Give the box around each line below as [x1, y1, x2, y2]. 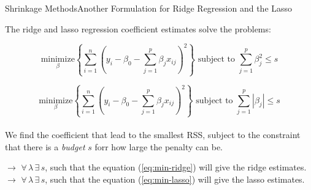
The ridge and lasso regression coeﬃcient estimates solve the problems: [5, 22, 271, 35]
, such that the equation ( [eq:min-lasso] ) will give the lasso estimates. [45, 173, 305, 185]
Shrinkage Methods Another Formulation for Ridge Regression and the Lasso [5, 2, 293, 14]
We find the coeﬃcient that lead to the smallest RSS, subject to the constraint [5, 128, 301, 141]
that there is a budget [5, 140, 85, 153]
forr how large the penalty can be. [94, 140, 223, 153]
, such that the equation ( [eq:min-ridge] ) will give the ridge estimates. [45, 161, 307, 174]
